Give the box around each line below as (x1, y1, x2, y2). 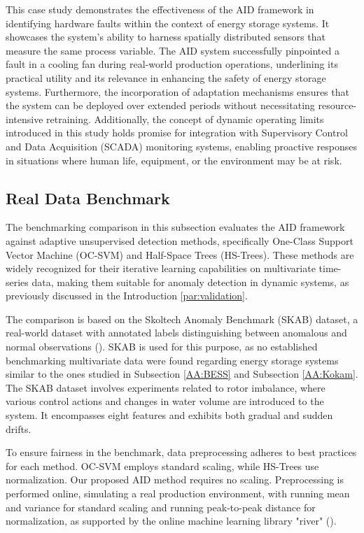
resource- (318, 98, 357, 113)
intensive (6, 111, 43, 126)
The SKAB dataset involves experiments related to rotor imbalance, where (6, 380, 325, 395)
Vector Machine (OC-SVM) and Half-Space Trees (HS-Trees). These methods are (6, 247, 354, 262)
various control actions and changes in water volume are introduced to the (6, 394, 324, 408)
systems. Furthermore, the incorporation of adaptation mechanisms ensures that (6, 84, 349, 99)
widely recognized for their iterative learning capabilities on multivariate (6, 261, 316, 276)
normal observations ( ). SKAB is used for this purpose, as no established (6, 339, 318, 354)
